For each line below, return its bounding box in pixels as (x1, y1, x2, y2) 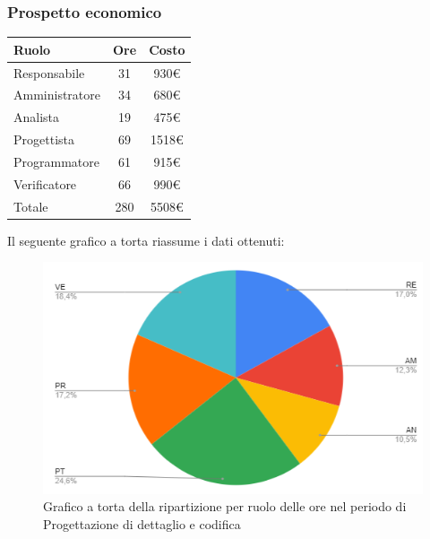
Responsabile (13, 63, 85, 82)
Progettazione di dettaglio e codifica (43, 515, 241, 534)
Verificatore (13, 174, 77, 193)
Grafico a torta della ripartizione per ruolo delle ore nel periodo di (43, 497, 407, 516)
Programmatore (13, 152, 99, 170)
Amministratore (13, 85, 100, 104)
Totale (13, 196, 48, 215)
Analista (13, 108, 60, 126)
